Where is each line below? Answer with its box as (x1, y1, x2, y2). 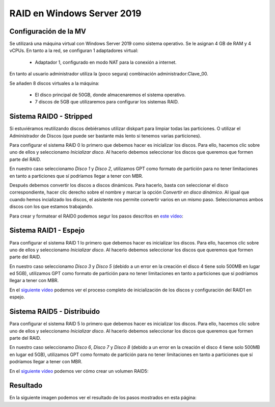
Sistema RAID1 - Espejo (9, 226, 85, 235)
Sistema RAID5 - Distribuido (9, 307, 100, 316)
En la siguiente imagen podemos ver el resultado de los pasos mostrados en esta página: (9, 395, 197, 401)
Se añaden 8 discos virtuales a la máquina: (9, 80, 99, 86)
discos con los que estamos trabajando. (9, 204, 94, 210)
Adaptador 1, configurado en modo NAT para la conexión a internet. (35, 59, 177, 65)
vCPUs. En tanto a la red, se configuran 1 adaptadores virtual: (9, 47, 139, 53)
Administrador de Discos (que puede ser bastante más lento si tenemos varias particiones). (9, 132, 201, 139)
